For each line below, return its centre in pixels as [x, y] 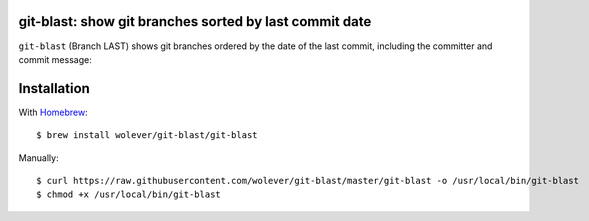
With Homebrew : [53, 112]
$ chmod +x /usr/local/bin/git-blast [129, 194]
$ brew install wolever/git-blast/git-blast [147, 135]
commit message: [55, 59]
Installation [54, 88]
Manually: [38, 157]
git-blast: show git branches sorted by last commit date [195, 21]
